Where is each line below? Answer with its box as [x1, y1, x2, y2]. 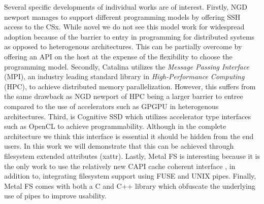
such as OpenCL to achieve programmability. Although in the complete [4, 121, 226, 131]
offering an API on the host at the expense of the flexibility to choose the [4, 51, 233, 61]
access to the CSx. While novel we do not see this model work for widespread [4, 21, 245, 32]
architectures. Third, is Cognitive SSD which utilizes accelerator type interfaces [4, 111, 251, 121]
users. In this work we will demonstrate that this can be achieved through [4, 141, 234, 151]
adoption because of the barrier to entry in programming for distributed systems [4, 31, 255, 42]
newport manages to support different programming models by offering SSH [4, 11, 241, 22]
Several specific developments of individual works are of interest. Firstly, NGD [4, 2, 248, 12]
